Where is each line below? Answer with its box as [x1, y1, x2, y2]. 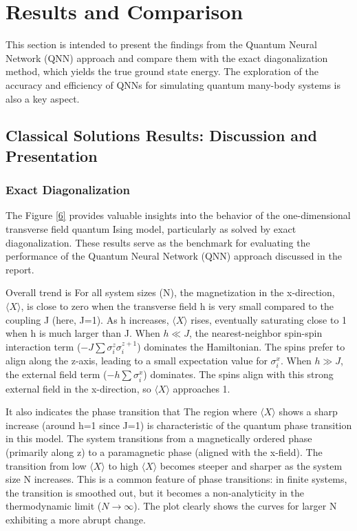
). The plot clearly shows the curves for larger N [133, 499, 337, 513]
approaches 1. [173, 381, 230, 395]
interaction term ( [6, 339, 81, 353]
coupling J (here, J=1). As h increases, [6, 312, 169, 326]
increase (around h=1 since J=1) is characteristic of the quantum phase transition [6, 417, 352, 432]
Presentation [6, 145, 98, 166]
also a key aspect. [6, 91, 80, 105]
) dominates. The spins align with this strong [143, 367, 334, 382]
